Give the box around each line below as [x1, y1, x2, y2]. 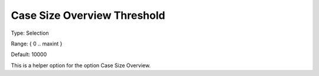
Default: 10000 [11, 51, 47, 58]
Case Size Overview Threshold [11, 9, 165, 22]
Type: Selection [11, 29, 50, 37]
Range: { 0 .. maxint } [11, 40, 63, 47]
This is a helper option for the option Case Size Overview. [11, 62, 151, 69]
